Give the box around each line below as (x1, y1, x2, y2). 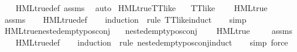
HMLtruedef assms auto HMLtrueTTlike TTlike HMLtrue (15, 2, 268, 13)
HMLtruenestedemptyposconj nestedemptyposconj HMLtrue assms (4, 25, 292, 37)
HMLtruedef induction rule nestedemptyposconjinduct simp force (15, 36, 288, 48)
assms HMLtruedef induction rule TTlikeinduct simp (4, 13, 247, 25)
